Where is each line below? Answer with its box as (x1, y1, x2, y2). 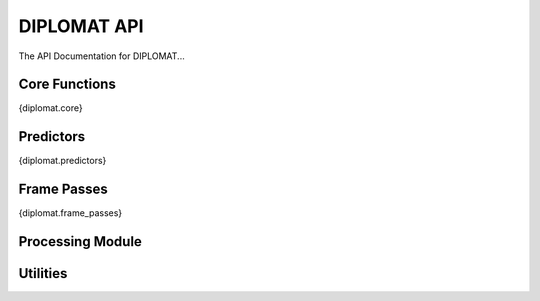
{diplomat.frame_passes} (18, 207, 123, 219)
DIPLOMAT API (18, 15, 144, 37)
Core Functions (18, 76, 117, 93)
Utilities (18, 265, 68, 282)
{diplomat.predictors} (18, 155, 107, 167)
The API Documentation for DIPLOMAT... (18, 50, 185, 62)
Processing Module (18, 233, 142, 250)
